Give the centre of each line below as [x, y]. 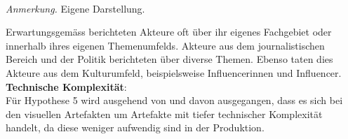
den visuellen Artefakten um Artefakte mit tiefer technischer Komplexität [164, 114]
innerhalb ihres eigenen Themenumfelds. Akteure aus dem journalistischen [165, 45]
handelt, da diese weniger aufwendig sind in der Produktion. [135, 127]
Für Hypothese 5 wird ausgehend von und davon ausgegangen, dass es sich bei [174, 100]
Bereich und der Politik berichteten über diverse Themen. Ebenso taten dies [169, 59]
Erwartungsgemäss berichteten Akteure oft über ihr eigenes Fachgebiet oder [169, 32]
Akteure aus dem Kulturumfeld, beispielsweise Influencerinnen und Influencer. [174, 72]
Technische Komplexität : [66, 86]
